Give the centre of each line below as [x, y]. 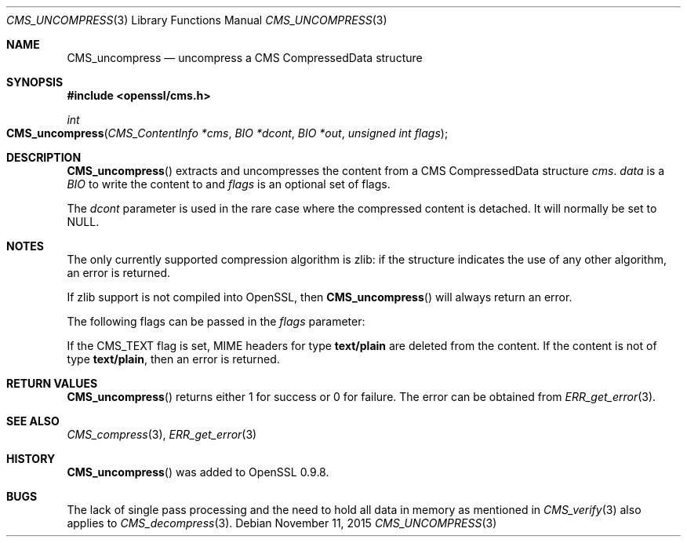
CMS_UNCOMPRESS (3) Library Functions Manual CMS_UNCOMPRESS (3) [197, 20]
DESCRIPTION [44, 157]
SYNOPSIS [35, 82]
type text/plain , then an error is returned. [173, 359]
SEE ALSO [33, 421]
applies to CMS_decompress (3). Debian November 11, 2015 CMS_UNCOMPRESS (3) [282, 523]
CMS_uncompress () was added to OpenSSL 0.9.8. [198, 472]
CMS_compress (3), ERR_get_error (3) [162, 434]
